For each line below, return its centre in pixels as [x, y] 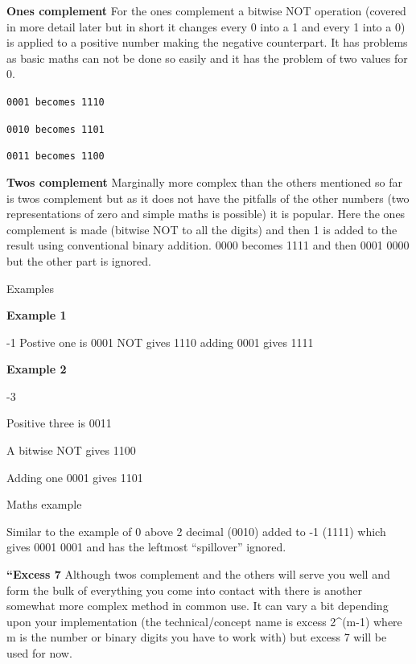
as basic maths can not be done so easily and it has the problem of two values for [207, 58]
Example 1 [37, 315]
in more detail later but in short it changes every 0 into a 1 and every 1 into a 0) [206, 26]
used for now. [39, 653]
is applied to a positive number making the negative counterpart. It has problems [207, 42]
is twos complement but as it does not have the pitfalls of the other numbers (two [208, 198]
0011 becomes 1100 [56, 157]
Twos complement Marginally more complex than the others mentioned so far [205, 181]
